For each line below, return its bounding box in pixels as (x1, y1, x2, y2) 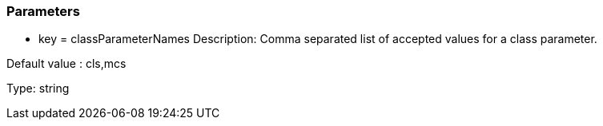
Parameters (6, 3, 80, 19)
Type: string (6, 81, 70, 96)
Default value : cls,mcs (6, 57, 127, 71)
